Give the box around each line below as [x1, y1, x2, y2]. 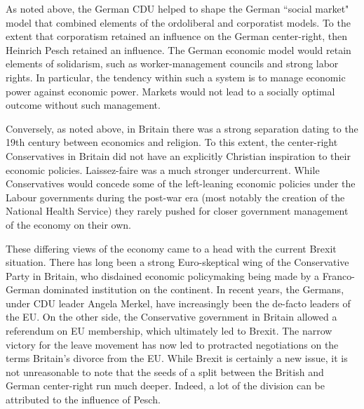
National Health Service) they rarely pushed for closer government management [6, 203, 349, 218]
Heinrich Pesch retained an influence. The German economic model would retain [6, 42, 351, 57]
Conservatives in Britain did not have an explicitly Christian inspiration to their [6, 148, 351, 163]
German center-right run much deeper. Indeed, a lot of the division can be [6, 378, 325, 393]
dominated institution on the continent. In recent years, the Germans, [43, 282, 344, 297]
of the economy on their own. [6, 217, 131, 232]
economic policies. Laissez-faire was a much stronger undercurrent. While [6, 162, 320, 177]
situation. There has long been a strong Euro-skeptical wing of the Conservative [6, 255, 349, 269]
